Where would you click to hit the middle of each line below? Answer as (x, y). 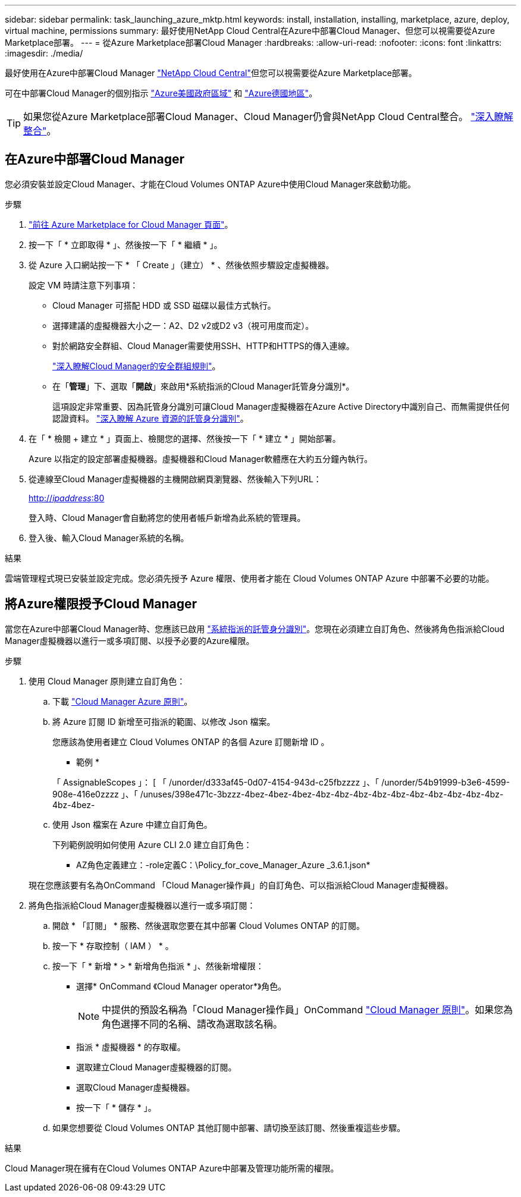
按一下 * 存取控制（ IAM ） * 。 (113, 945)
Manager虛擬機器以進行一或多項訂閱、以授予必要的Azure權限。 (130, 640)
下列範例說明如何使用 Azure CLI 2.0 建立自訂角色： (152, 844)
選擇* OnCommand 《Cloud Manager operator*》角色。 (181, 986)
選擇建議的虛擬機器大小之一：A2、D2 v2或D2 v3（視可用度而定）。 (183, 325)
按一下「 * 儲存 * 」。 (116, 1107)
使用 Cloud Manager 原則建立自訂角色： (107, 681)
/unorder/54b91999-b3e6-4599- (446, 782)
